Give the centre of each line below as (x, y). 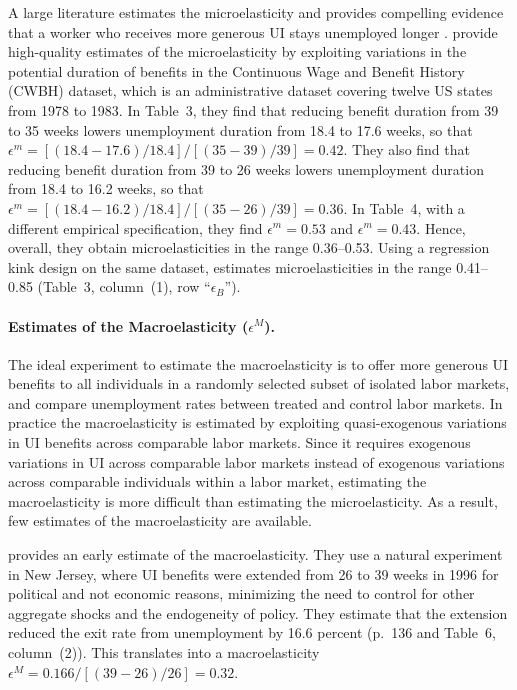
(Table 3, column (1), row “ (124, 286)
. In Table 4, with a (404, 207)
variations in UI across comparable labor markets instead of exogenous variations (256, 461)
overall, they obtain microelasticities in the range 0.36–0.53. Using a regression (249, 247)
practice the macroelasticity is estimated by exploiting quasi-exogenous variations (257, 422)
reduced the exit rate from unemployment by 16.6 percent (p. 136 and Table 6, (252, 632)
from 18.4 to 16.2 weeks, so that (106, 188)
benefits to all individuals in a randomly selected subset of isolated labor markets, (259, 383)
